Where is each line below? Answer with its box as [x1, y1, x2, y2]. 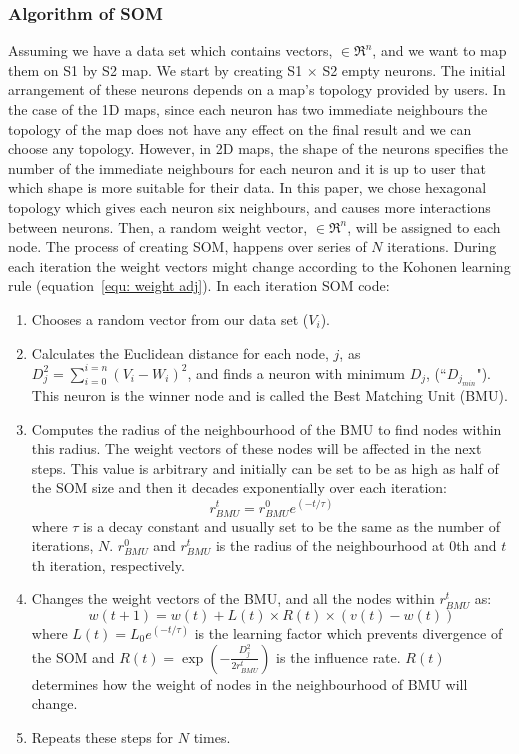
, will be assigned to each [347, 216, 501, 237]
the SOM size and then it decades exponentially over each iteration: [31, 477, 447, 498]
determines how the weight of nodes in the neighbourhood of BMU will [31, 673, 468, 694]
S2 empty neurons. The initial [322, 59, 506, 80]
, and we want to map [372, 40, 507, 61]
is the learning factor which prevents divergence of [194, 623, 503, 644]
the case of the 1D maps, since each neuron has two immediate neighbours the [8, 99, 488, 119]
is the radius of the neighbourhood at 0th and [215, 535, 497, 556]
